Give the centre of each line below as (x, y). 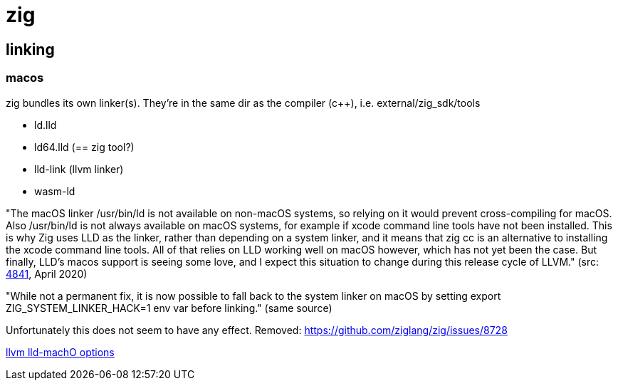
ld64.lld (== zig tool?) (84, 147)
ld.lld (46, 125)
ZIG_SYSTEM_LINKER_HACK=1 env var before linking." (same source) (169, 308)
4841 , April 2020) (47, 273)
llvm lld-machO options (60, 352)
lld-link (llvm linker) (79, 169)
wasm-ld (55, 191)
